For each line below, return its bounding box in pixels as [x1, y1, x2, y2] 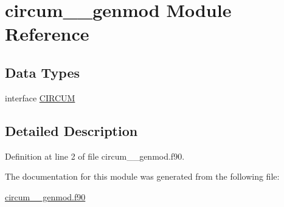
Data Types [5, 63, 80, 81]
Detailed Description [5, 121, 138, 140]
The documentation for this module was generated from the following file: [5, 170, 280, 183]
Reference [5, 21, 89, 46]
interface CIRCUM [5, 91, 75, 104]
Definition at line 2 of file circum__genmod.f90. [5, 149, 185, 162]
